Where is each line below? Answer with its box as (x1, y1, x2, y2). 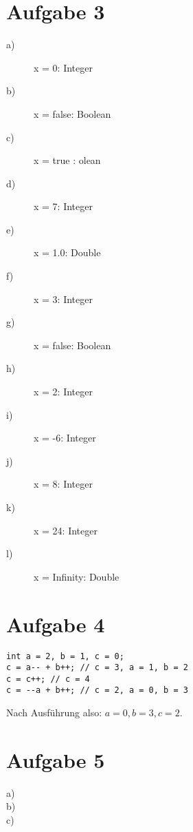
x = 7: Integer (34, 199, 93, 214)
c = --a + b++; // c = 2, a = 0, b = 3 (6, 685, 188, 696)
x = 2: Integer (34, 384, 93, 399)
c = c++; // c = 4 (6, 674, 90, 684)
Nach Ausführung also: (6, 705, 102, 720)
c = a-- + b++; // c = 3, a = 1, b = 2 (6, 663, 188, 673)
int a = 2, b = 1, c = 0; (6, 651, 124, 661)
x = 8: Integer (34, 477, 93, 491)
